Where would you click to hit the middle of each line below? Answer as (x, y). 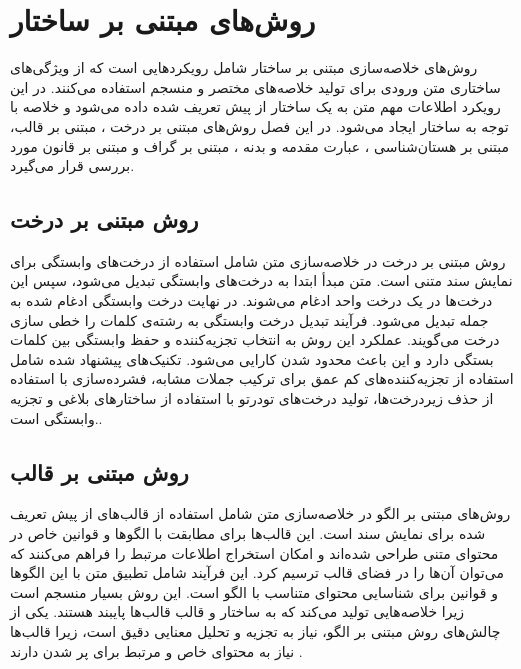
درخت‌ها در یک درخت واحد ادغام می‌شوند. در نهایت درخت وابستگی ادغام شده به (251, 300)
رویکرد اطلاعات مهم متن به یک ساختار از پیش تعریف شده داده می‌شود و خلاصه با (255, 106)
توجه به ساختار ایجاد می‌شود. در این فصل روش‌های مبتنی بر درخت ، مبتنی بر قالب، (259, 125)
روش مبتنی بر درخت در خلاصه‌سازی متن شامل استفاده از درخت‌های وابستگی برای (258, 260)
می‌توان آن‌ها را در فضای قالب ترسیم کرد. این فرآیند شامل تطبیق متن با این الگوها (257, 572)
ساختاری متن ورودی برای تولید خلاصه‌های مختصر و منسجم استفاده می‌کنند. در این (255, 86)
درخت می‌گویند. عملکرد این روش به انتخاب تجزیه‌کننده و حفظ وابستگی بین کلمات (255, 339)
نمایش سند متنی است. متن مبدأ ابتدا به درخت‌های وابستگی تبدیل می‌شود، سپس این (261, 280)
